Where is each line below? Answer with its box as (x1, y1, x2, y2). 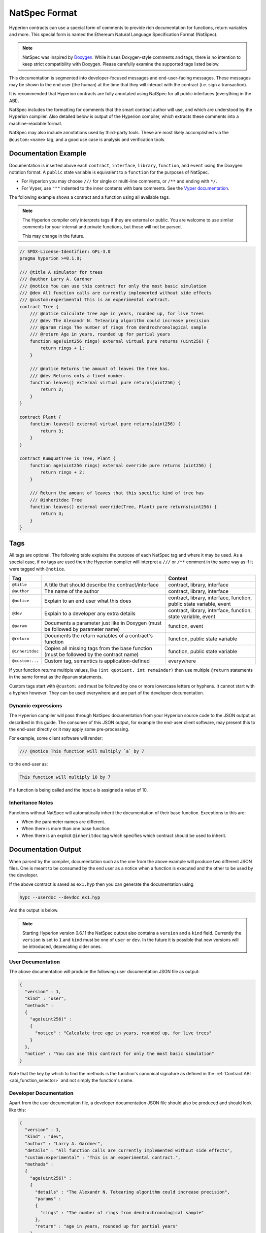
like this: (9, 1107, 26, 1113)
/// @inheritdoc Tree (30, 497, 82, 503)
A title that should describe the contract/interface (44, 581, 159, 588)
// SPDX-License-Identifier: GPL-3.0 (19, 249, 111, 254)
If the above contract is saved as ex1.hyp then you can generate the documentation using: (9, 881, 195, 887)
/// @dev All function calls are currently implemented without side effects (19, 290, 212, 295)
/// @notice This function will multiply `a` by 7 (19, 749, 145, 754)
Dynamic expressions (9, 702, 63, 709)
